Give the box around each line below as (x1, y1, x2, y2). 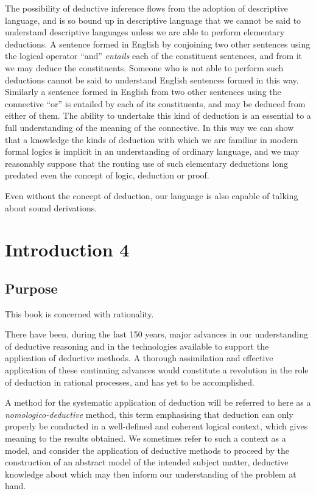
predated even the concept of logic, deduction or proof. (5, 169, 209, 182)
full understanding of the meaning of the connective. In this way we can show (5, 121, 294, 133)
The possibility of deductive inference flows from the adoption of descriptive (5, 2, 288, 14)
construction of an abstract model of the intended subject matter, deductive (5, 456, 289, 468)
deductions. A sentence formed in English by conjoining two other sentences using (5, 37, 311, 50)
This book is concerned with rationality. (5, 307, 154, 320)
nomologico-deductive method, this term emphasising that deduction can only (5, 408, 293, 420)
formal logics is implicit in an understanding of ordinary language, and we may (5, 145, 300, 158)
